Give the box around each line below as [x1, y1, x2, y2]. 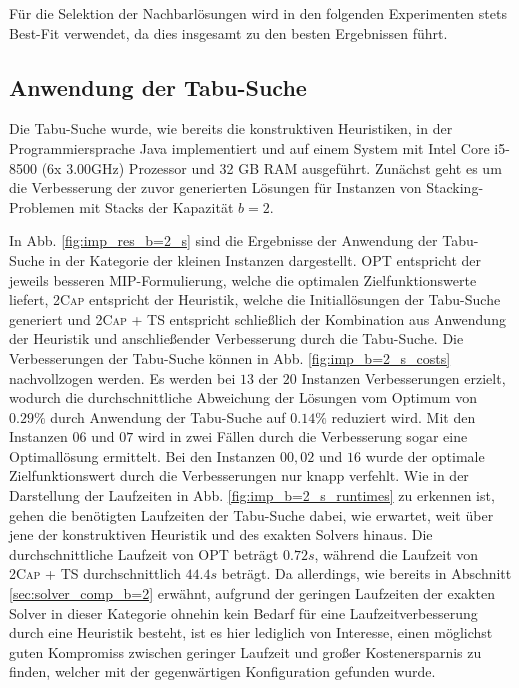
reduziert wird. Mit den [331, 406, 476, 427]
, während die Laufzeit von [314, 543, 479, 564]
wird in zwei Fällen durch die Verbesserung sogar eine [137, 426, 468, 447]
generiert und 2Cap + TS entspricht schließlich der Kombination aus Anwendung [9, 308, 506, 329]
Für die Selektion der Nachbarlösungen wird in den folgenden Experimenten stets [9, 3, 507, 23]
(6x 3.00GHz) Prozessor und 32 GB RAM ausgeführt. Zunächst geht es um [41, 157, 502, 178]
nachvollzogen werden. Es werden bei [9, 367, 236, 388]
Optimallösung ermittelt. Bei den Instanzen [9, 445, 276, 466]
